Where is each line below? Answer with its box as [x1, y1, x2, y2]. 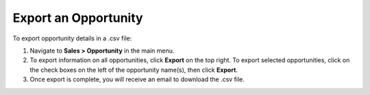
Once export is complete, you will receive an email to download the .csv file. [29, 75, 245, 83]
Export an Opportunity [12, 10, 143, 25]
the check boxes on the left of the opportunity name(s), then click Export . [29, 66, 238, 74]
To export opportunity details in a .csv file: [12, 34, 132, 42]
